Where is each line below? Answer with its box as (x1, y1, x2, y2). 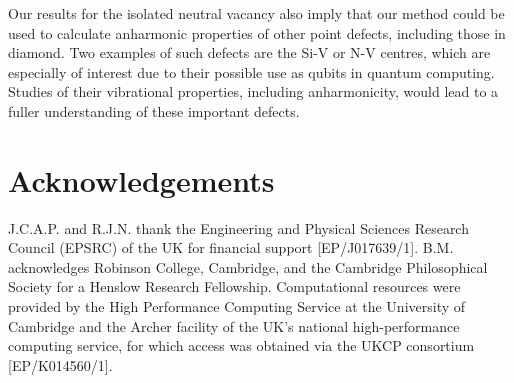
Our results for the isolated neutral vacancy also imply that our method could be (8, 3, 505, 23)
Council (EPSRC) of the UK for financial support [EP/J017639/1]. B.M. (8, 237, 454, 258)
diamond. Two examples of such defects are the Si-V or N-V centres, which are (8, 42, 491, 63)
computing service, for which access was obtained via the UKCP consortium (8, 335, 475, 356)
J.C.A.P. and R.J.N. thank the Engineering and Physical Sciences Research (8, 217, 469, 238)
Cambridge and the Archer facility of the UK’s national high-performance (8, 315, 460, 336)
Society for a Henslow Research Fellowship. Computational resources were (8, 276, 461, 297)
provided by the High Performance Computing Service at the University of (8, 296, 466, 317)
